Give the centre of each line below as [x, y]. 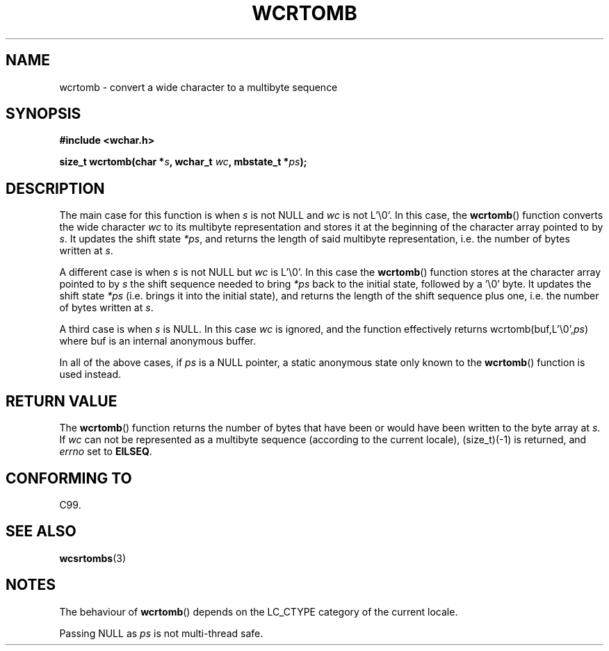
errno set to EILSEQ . [106, 452]
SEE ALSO [41, 531]
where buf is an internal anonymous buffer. [157, 341]
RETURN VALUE [62, 401]
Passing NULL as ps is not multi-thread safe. [161, 633]
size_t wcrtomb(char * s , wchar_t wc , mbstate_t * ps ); [183, 162]
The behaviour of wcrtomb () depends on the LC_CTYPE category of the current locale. [259, 611]
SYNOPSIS [43, 114]
